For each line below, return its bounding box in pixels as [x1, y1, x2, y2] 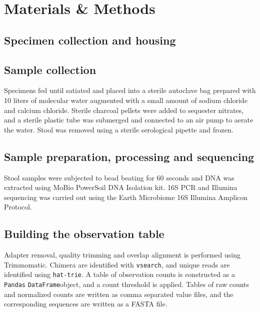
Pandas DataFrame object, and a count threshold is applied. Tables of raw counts [4, 279, 249, 289]
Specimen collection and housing [4, 32, 176, 47]
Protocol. [4, 201, 32, 212]
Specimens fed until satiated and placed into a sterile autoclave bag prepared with [4, 85, 256, 95]
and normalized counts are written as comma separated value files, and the [4, 288, 233, 299]
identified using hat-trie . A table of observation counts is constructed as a [4, 269, 235, 279]
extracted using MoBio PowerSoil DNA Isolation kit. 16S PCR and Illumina [4, 182, 237, 192]
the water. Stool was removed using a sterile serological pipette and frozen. [4, 124, 233, 134]
